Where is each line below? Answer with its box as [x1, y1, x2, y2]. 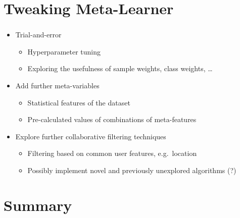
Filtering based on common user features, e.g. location [27, 148, 197, 158]
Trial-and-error [15, 29, 62, 40]
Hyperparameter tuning [27, 46, 101, 57]
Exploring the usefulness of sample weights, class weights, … [27, 63, 213, 74]
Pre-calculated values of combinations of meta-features [27, 114, 197, 125]
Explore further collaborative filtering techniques [15, 131, 166, 141]
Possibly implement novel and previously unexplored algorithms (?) [27, 165, 236, 176]
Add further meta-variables [15, 80, 100, 91]
